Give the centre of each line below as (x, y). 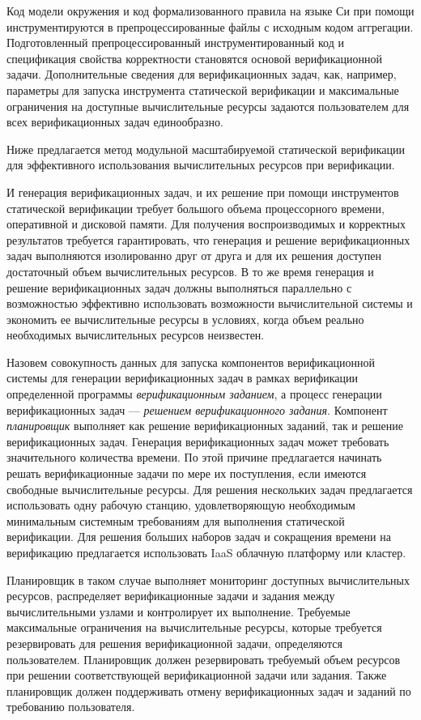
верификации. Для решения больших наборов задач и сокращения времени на (199, 537)
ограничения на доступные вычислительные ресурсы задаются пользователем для (208, 106)
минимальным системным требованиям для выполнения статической (176, 520)
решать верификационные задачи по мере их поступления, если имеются (187, 473)
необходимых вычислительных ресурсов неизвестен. (136, 335)
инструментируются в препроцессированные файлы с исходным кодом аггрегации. (210, 26)
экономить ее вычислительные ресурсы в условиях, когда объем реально (185, 319)
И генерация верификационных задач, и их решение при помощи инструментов (203, 192)
